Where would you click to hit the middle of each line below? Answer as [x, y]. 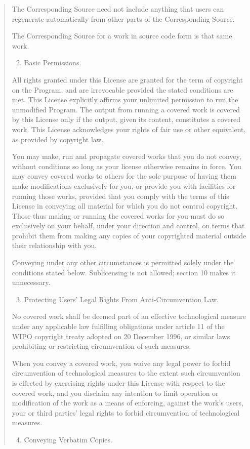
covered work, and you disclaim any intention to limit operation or [115, 393]
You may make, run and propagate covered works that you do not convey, [127, 156]
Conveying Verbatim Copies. [68, 439]
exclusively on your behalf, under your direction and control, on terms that [128, 226]
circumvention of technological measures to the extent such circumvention [126, 373]
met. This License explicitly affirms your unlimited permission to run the [125, 99]
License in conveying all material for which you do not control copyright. [125, 206]
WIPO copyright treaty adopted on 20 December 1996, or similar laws [121, 336]
